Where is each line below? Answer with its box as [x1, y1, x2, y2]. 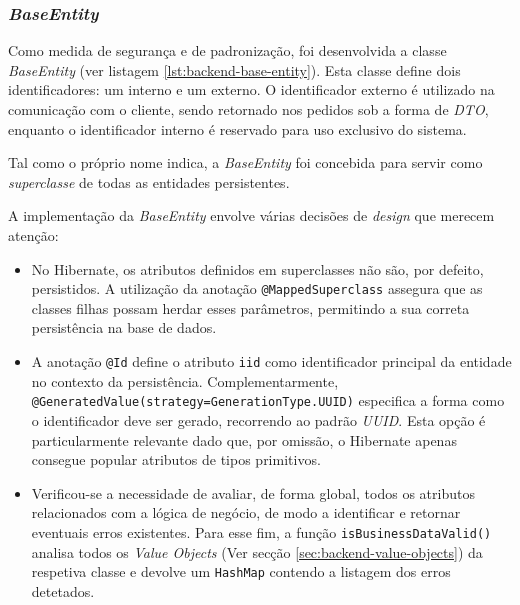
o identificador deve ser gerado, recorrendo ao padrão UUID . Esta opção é [31, 409, 486, 430]
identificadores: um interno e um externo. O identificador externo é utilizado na [8, 79, 495, 100]
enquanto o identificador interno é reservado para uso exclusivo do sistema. [8, 118, 467, 139]
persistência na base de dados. [31, 317, 217, 338]
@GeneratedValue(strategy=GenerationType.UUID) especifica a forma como [31, 390, 505, 411]
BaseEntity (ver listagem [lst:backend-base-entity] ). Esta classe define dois [8, 59, 461, 80]
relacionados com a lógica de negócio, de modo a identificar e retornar [31, 502, 461, 523]
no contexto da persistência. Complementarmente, [31, 370, 339, 391]
